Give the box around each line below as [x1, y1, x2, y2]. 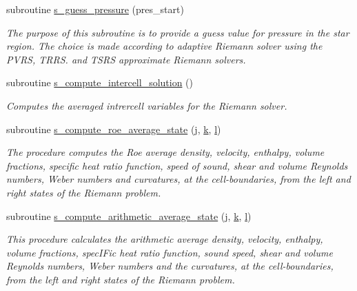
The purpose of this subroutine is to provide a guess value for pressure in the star [6, 25, 349, 39]
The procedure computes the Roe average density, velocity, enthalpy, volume [6, 145, 325, 159]
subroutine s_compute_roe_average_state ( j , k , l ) [6, 121, 221, 136]
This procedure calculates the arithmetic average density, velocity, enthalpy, [6, 232, 323, 246]
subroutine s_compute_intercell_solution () [6, 75, 194, 90]
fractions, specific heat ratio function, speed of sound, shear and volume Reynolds [6, 158, 348, 172]
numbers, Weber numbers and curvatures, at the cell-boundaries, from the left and [6, 172, 351, 186]
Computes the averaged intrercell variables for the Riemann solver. [6, 98, 287, 112]
